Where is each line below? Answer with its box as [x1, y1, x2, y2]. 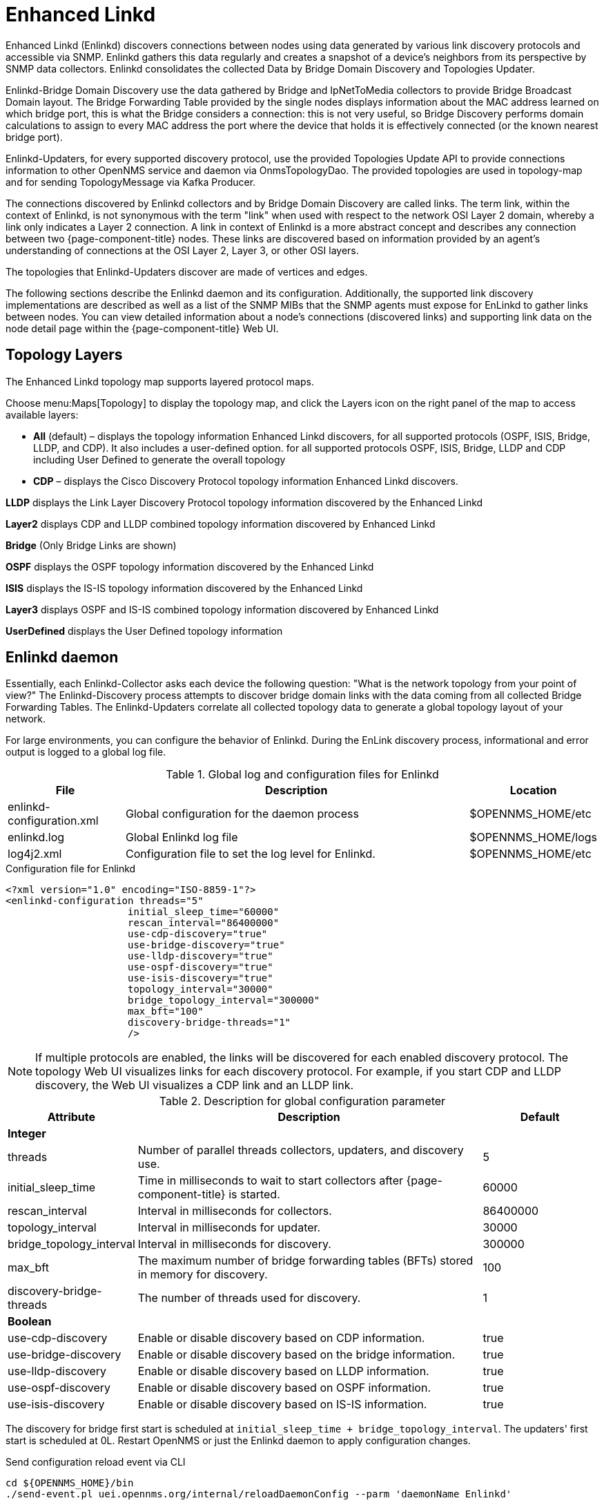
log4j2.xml [8, 847, 62, 861]
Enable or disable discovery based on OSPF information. [137, 1381, 431, 1395]
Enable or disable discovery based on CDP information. [137, 1331, 425, 1345]
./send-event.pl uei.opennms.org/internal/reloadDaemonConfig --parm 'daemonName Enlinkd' [6, 1488, 512, 1500]
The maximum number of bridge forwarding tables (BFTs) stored [137, 1254, 474, 1268]
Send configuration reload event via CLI [6, 1456, 186, 1468]
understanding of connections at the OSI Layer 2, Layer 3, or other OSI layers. [6, 244, 359, 256]
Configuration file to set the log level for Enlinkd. [126, 847, 376, 861]
